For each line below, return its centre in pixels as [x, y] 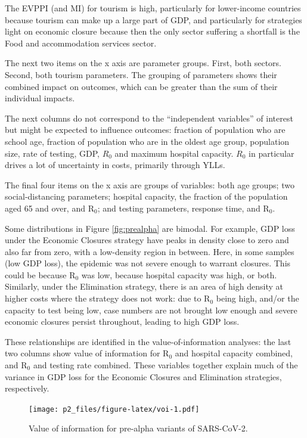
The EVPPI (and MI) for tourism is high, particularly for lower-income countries [153, 8]
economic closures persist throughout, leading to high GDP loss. [122, 321]
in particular [272, 153]
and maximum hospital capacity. [174, 153]
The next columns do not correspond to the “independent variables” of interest [149, 118]
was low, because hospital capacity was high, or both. [179, 274]
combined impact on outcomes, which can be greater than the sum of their [141, 86]
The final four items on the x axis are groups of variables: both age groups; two [150, 184]
